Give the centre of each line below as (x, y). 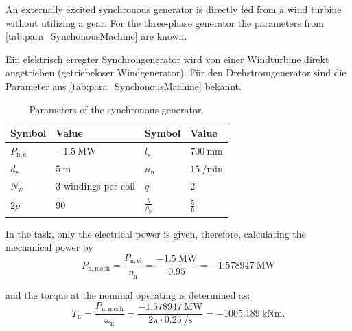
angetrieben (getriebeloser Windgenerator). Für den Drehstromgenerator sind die (176, 72)
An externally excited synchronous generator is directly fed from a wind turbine (174, 9)
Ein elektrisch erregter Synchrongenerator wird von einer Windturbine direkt (167, 59)
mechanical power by (49, 247)
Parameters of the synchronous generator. (117, 109)
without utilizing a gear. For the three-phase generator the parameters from (165, 22)
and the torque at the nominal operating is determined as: (128, 295)
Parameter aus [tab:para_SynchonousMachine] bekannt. (124, 85)
